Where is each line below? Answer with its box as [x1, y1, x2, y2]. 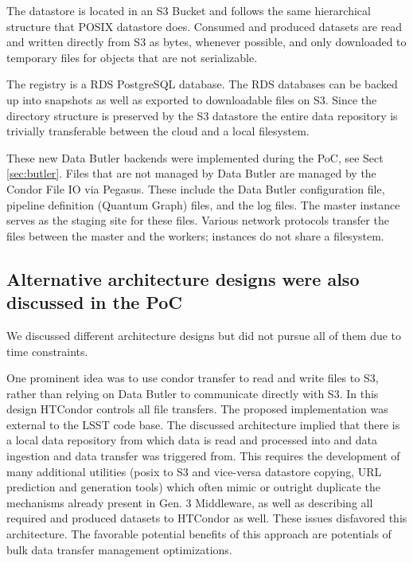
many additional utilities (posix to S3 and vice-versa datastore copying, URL [6, 463, 382, 479]
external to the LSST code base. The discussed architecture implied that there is [6, 416, 400, 432]
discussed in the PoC [6, 290, 182, 315]
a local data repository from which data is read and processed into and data [6, 432, 378, 448]
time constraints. [6, 342, 88, 359]
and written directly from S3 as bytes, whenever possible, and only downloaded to [6, 33, 407, 50]
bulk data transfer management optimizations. [6, 541, 232, 557]
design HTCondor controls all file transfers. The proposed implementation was [6, 401, 388, 417]
